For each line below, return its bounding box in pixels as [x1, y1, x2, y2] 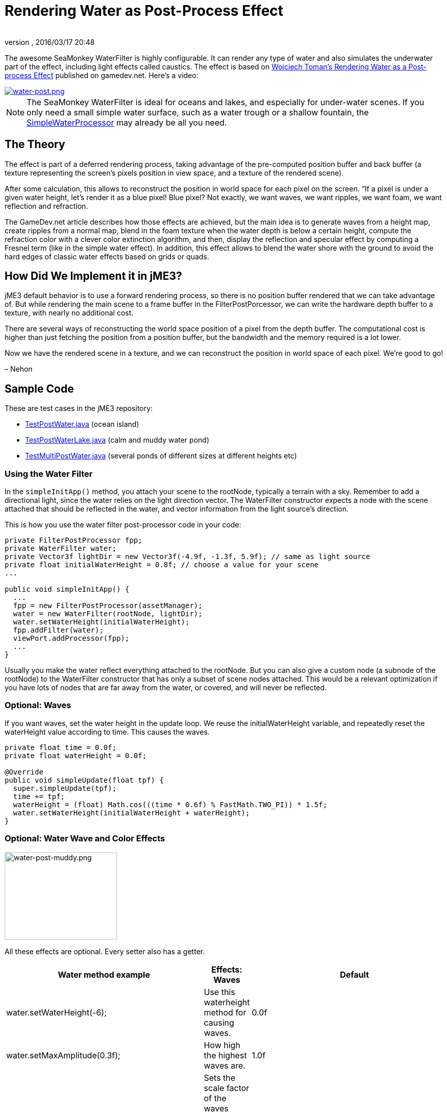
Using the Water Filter [5, 468, 93, 479]
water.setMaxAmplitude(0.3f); [6, 1050, 120, 1060]
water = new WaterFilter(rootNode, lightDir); [13, 610, 203, 618]
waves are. [204, 1060, 245, 1071]
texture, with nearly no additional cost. [5, 308, 134, 318]
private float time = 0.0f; [5, 743, 117, 752]
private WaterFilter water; [5, 544, 117, 553]
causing [204, 1017, 234, 1028]
